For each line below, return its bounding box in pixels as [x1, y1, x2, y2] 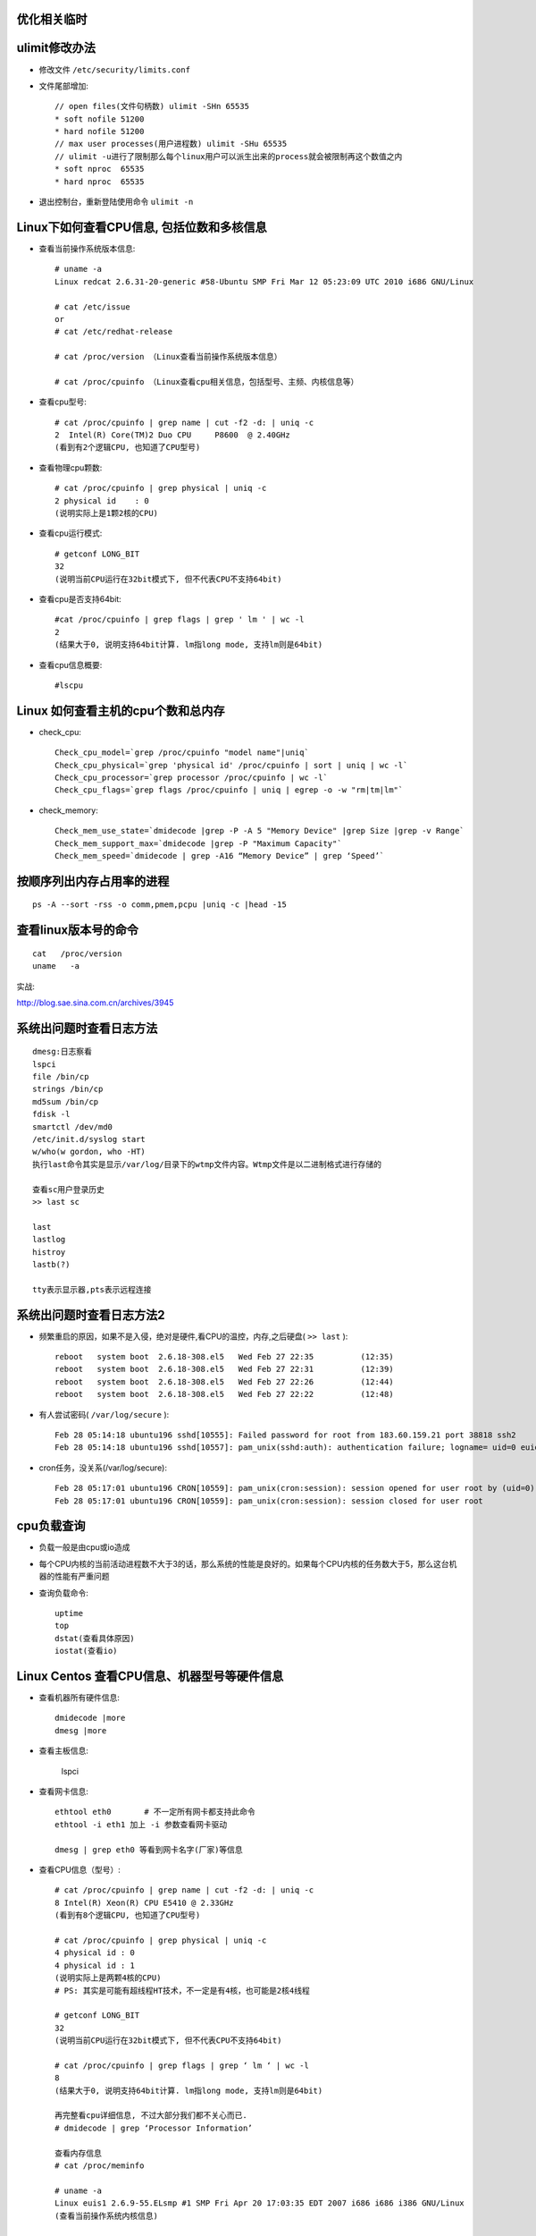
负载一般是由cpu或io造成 [38, 1542, 130, 1553]
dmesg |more [54, 1725, 107, 1735]
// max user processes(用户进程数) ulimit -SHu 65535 [54, 139, 288, 149]
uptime [54, 1608, 84, 1619]
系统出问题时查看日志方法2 [16, 1307, 165, 1323]
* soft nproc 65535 [54, 164, 145, 174]
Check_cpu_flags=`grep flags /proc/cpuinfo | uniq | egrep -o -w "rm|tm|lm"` [54, 785, 404, 795]
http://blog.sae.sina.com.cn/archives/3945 [16, 997, 174, 1008]
